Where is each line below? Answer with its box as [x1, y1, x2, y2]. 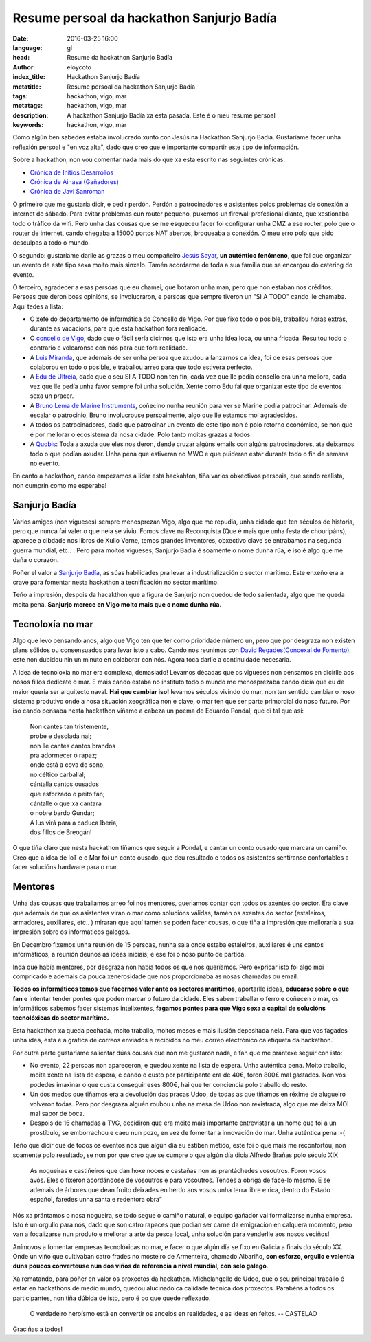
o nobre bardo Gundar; [30, 809, 95, 817]
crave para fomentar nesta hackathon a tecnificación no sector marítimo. [12, 578, 219, 586]
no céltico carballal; [30, 770, 86, 779]
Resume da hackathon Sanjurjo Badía [67, 54, 173, 62]
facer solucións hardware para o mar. [12, 863, 119, 871]
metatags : [12, 102, 43, 110]
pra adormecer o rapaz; [30, 751, 98, 759]
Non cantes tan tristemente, [30, 722, 109, 730]
